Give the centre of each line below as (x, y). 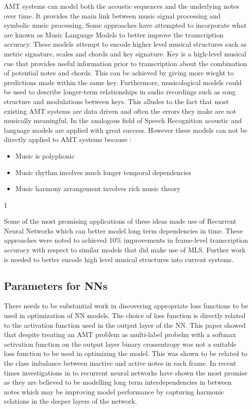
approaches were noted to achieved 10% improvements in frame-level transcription (126, 240)
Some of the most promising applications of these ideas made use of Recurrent (120, 221)
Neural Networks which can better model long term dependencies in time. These (124, 230)
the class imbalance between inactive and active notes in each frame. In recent (120, 363)
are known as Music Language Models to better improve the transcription (114, 34)
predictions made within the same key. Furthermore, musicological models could (123, 82)
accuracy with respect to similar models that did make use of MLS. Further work (125, 250)
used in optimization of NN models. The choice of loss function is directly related (125, 315)
